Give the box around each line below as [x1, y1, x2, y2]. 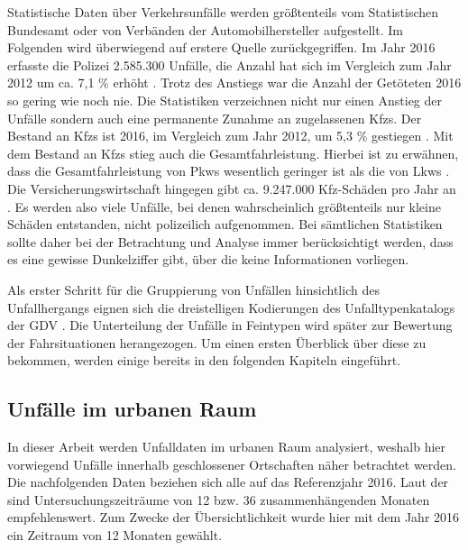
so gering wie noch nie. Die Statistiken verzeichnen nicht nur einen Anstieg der [7, 90, 443, 109]
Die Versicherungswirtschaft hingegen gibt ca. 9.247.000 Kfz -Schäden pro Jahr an [7, 179, 456, 197]
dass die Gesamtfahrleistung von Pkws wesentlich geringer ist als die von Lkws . [7, 161, 450, 180]
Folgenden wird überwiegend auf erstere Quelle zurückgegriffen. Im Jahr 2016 [7, 38, 436, 57]
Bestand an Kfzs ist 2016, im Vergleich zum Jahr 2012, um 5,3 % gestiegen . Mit [7, 126, 454, 145]
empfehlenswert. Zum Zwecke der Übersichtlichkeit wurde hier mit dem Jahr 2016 [7, 508, 460, 527]
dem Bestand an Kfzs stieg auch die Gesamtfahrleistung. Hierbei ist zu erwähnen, [7, 143, 459, 162]
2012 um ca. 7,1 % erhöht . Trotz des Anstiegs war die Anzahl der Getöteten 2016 [7, 73, 462, 92]
